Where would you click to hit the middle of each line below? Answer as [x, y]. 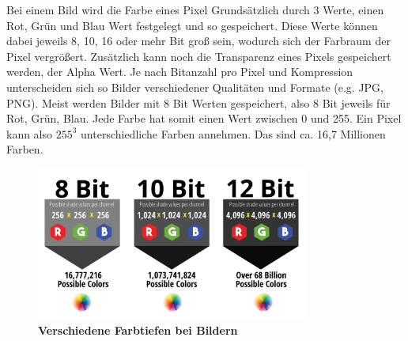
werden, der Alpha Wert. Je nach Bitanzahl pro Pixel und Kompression [180, 72]
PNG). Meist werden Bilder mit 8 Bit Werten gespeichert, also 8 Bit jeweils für [198, 102]
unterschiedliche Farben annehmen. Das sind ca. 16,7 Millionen [233, 133]
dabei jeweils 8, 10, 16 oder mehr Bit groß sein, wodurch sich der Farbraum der [198, 41]
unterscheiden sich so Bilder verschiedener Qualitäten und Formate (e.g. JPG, [195, 87]
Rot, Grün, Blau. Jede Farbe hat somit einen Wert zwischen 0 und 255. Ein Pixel [204, 118]
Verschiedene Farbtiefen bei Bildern [138, 330]
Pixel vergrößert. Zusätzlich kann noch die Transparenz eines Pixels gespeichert [199, 56]
